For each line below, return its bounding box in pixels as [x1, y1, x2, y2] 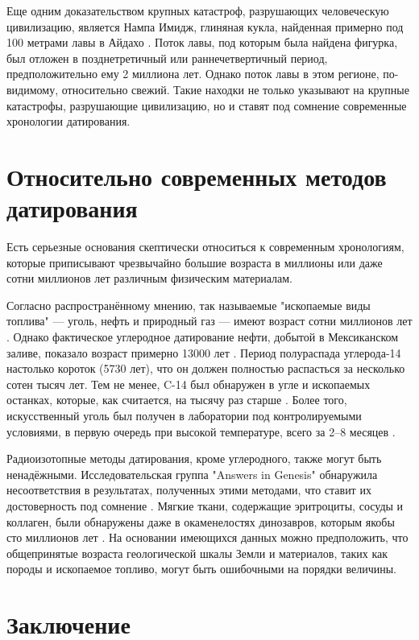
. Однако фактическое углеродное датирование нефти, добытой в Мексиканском [6, 328, 399, 345]
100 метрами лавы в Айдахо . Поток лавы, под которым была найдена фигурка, [6, 34, 398, 51]
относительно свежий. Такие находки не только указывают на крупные [61, 81, 409, 97]
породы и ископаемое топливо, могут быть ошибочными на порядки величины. [6, 560, 397, 577]
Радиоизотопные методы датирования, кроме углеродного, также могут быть [6, 450, 382, 467]
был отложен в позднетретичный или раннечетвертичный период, [6, 49, 328, 66]
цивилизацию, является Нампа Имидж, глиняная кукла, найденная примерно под [6, 18, 404, 35]
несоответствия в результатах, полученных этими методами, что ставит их [6, 481, 371, 498]
